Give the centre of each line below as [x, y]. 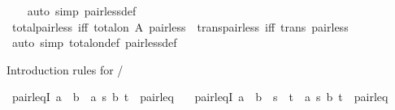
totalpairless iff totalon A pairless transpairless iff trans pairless [180, 26]
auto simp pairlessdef [82, 11]
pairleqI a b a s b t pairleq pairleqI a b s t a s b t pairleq [200, 97]
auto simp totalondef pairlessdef [94, 42]
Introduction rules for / [65, 69]
